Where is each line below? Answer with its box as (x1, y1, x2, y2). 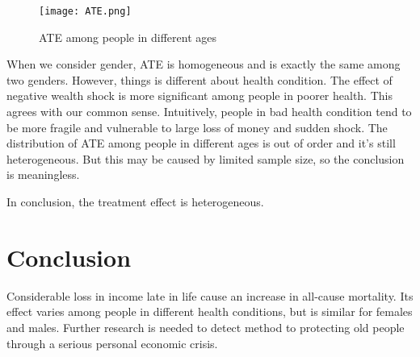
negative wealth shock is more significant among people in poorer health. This (6, 87, 393, 104)
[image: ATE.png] (39, 6, 132, 17)
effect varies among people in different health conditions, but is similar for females (6, 303, 413, 320)
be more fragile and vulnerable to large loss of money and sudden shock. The (6, 118, 388, 135)
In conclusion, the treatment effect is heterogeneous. (6, 193, 264, 210)
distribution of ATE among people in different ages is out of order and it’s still (6, 135, 396, 152)
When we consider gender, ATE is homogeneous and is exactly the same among (6, 56, 401, 73)
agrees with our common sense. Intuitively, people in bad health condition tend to (6, 103, 412, 120)
